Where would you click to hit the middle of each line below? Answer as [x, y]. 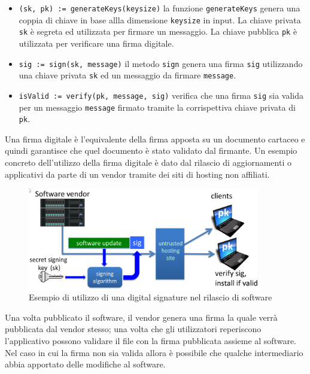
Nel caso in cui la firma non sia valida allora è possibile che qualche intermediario [154, 352]
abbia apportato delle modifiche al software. [85, 364]
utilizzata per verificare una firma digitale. [96, 43]
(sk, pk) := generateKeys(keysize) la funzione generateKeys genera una [159, 8]
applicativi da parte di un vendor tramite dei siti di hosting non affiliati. [137, 174]
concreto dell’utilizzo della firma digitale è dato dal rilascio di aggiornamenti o [148, 162]
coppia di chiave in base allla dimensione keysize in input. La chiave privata [160, 19]
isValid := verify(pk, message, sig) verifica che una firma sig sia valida [161, 95]
